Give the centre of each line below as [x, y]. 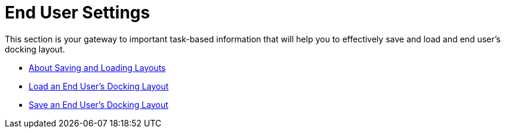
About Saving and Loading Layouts [97, 67]
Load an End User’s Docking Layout [99, 86]
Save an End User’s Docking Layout [98, 104]
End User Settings [78, 13]
